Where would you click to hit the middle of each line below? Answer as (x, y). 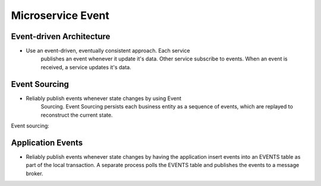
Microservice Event (60, 15)
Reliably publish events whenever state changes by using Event (103, 98)
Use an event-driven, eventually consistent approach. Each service (108, 51)
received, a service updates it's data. (86, 67)
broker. (34, 173)
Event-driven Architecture (61, 36)
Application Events (47, 142)
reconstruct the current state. (77, 115)
